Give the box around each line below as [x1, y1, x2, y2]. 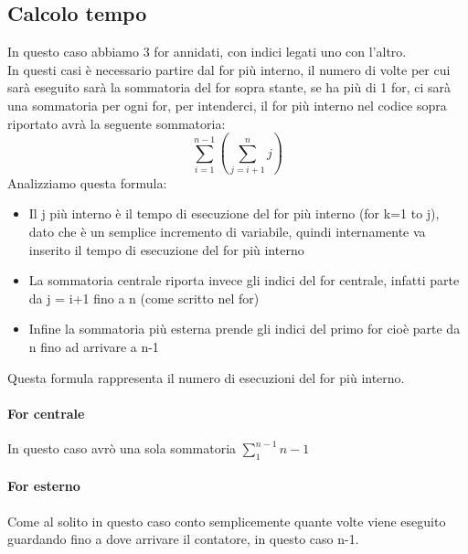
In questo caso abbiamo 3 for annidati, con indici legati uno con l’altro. [7, 42, 407, 61]
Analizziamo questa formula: [7, 173, 167, 192]
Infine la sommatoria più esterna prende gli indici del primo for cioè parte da [28, 319, 461, 338]
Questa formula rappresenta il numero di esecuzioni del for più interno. [7, 368, 405, 387]
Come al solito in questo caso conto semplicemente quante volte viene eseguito [7, 511, 446, 530]
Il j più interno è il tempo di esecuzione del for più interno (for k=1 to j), [28, 204, 440, 223]
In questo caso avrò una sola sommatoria [7, 439, 237, 458]
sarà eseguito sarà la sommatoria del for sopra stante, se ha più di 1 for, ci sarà [7, 78, 452, 97]
